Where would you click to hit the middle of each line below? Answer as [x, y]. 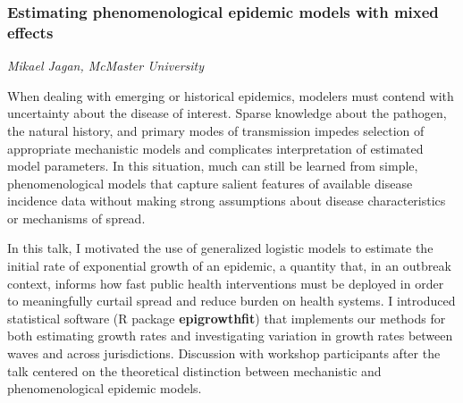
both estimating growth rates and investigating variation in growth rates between [230, 336]
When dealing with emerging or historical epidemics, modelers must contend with [231, 95]
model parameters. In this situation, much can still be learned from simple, [213, 166]
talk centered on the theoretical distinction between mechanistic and [194, 370]
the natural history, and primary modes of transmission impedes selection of [216, 130]
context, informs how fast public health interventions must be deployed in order [226, 283]
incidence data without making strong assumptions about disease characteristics [227, 201]
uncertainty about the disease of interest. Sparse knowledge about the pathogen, [227, 113]
